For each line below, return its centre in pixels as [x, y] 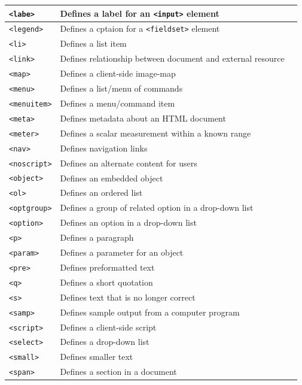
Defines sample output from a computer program [150, 312]
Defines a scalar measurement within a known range [155, 133]
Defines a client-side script [108, 327]
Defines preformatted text [107, 267]
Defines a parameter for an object [122, 252]
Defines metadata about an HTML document [143, 118]
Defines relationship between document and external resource [172, 58]
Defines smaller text [97, 357]
